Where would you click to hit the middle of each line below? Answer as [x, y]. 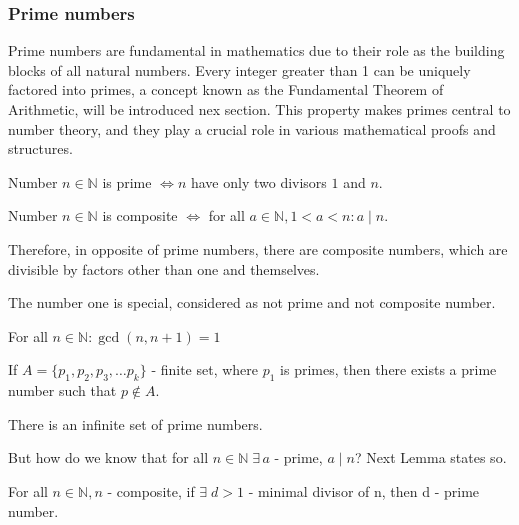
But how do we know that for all [108, 457]
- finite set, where [205, 369]
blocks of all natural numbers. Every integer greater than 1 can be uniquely [239, 69]
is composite [140, 215]
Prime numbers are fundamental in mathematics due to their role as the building [256, 50]
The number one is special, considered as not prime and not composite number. [252, 302]
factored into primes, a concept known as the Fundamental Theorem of [226, 89]
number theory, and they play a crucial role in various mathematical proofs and [252, 128]
